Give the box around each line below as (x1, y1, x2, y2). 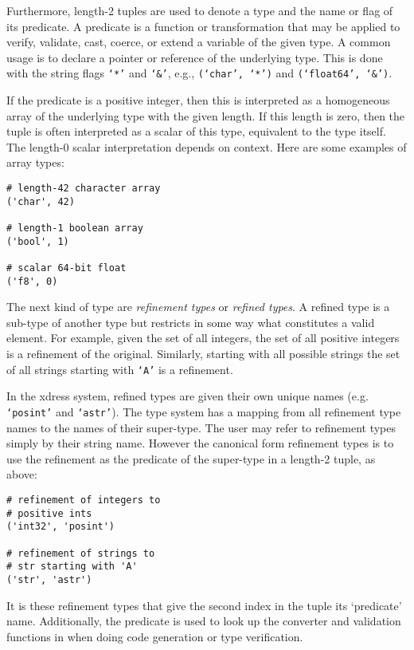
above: (6, 466, 37, 483)
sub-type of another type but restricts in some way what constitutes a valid (6, 313, 375, 330)
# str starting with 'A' (6, 561, 138, 573)
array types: (6, 154, 64, 171)
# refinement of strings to (6, 547, 155, 559)
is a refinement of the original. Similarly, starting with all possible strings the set (6, 345, 400, 362)
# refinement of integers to (6, 494, 161, 506)
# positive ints (6, 507, 92, 519)
